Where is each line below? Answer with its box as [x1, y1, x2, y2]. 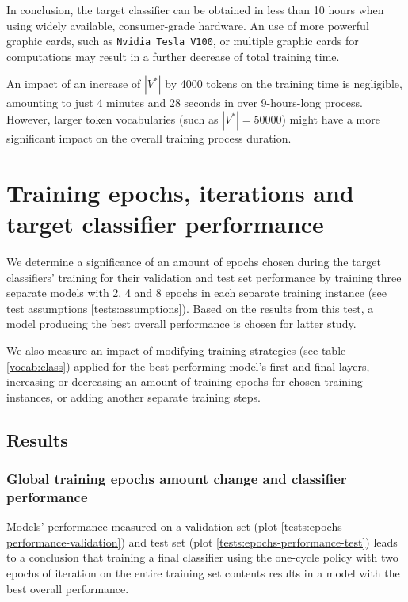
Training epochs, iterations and [6, 176, 354, 208]
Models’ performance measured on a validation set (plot [6, 518, 278, 535]
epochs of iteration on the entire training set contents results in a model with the [6, 564, 400, 581]
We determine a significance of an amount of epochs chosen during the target [6, 253, 381, 269]
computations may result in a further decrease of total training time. [6, 48, 340, 64]
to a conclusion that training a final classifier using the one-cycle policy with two [6, 549, 398, 566]
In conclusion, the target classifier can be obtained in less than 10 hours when [6, 2, 384, 17]
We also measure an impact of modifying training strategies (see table [6, 341, 346, 358]
